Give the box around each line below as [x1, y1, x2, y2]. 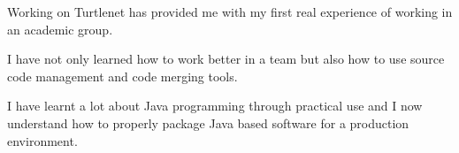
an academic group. [7, 19, 113, 38]
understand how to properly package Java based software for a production [7, 113, 409, 132]
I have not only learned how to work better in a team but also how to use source [7, 50, 445, 68]
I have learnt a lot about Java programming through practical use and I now [7, 96, 423, 115]
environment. [7, 131, 78, 149]
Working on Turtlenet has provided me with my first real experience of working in [7, 3, 453, 20]
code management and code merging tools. [7, 66, 238, 85]
